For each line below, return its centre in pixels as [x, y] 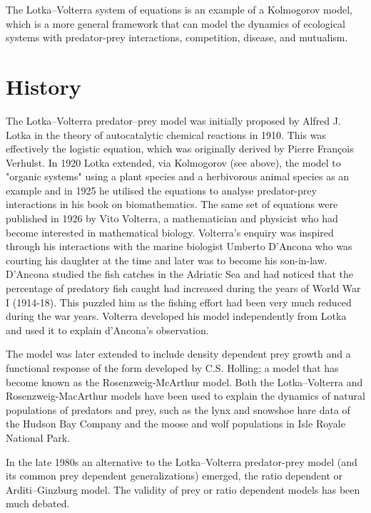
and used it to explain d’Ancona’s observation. [107, 330]
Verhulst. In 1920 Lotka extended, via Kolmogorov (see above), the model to [173, 162]
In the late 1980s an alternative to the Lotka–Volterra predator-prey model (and [182, 461]
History [44, 86]
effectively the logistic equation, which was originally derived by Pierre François [180, 149]
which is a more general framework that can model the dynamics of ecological [176, 23]
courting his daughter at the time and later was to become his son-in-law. [167, 260]
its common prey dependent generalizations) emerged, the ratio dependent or [174, 476]
